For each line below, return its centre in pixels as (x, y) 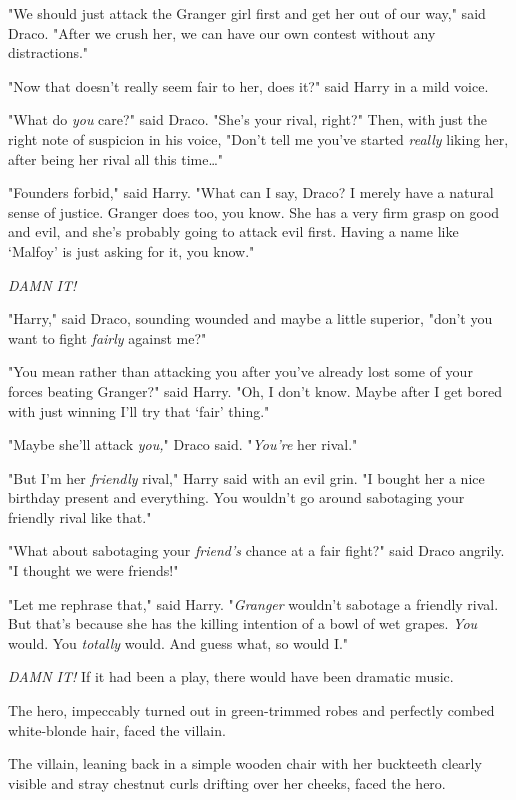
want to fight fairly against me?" (107, 337)
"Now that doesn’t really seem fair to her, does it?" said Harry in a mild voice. (248, 85)
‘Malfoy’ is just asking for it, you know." (131, 250)
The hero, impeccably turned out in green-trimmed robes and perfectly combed (251, 710)
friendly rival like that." (80, 516)
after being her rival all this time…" (116, 158)
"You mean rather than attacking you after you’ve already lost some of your (240, 371)
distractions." (48, 52)
